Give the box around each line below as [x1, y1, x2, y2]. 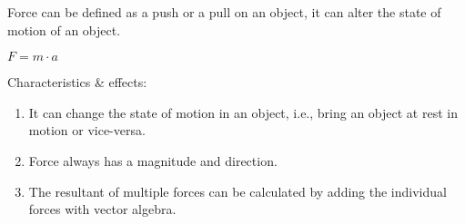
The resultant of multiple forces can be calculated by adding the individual [28, 181, 447, 200]
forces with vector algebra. [28, 200, 177, 219]
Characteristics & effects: [7, 73, 147, 92]
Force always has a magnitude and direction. [28, 151, 278, 170]
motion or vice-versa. [28, 121, 146, 140]
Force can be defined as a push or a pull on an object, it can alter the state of [7, 3, 441, 21]
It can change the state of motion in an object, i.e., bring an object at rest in [28, 102, 458, 122]
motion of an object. [7, 20, 121, 39]
